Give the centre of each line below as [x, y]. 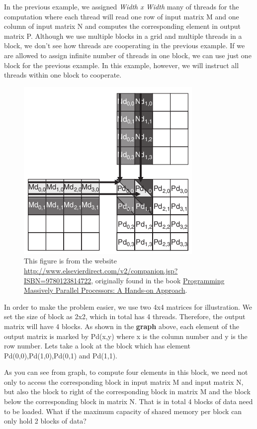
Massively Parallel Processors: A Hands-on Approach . [106, 290]
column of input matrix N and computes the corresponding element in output [122, 26]
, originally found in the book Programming [158, 280]
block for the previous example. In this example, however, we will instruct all [122, 65]
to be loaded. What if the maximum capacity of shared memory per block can [123, 411]
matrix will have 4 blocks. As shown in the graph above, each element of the [122, 326]
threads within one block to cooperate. [63, 75]
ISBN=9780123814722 [58, 280]
